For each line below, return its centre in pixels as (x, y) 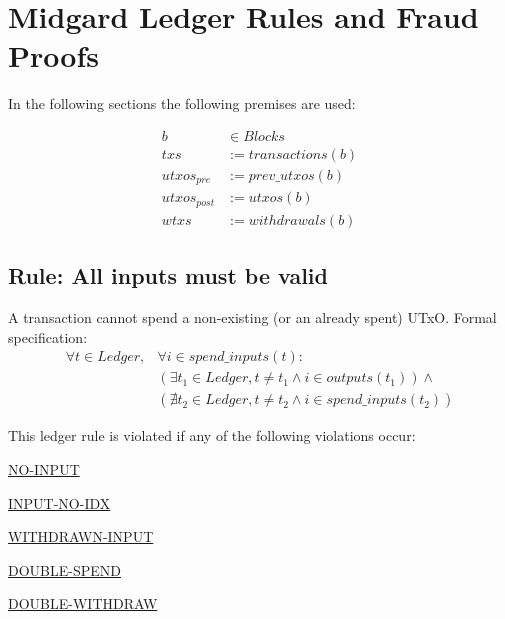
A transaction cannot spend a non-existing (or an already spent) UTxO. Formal (252, 317)
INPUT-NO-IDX (59, 502)
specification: (48, 336)
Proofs (53, 55)
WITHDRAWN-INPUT (81, 536)
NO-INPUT (44, 469)
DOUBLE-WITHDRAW (83, 603)
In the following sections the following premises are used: (182, 103)
